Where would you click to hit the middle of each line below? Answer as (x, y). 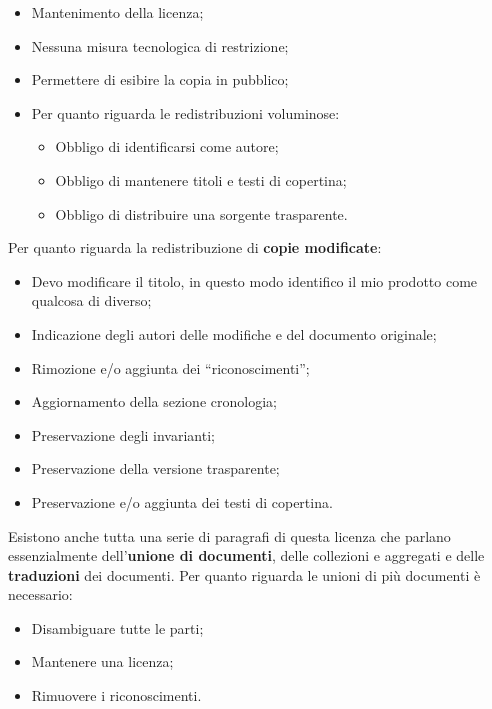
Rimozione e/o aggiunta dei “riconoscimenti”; (170, 367)
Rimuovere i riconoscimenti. (116, 695)
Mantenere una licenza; (102, 661)
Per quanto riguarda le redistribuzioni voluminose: (185, 112)
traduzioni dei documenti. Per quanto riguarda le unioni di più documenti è (244, 574)
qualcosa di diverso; (91, 300)
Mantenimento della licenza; (117, 12)
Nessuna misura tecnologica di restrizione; (160, 45)
